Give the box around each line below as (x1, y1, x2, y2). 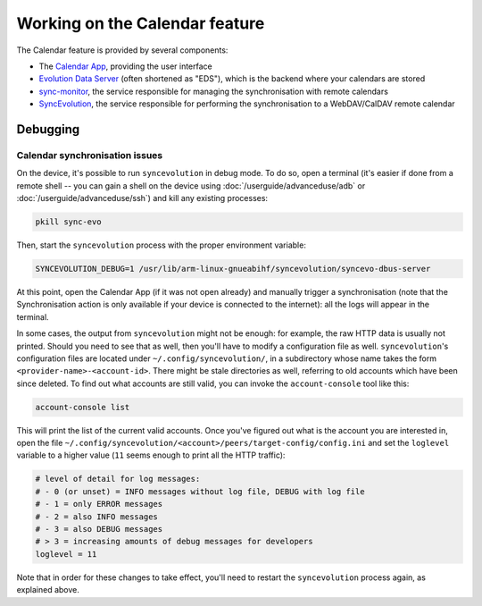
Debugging (16, 122, 80, 137)
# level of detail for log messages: (35, 474, 201, 484)
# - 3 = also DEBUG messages (35, 524, 163, 534)
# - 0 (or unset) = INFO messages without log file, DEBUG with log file (35, 486, 365, 496)
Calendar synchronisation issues (16, 148, 163, 161)
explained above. (16, 585, 79, 595)
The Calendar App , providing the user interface (38, 61, 213, 72)
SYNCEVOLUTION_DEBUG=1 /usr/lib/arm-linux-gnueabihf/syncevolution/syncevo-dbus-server (35, 264, 431, 274)
